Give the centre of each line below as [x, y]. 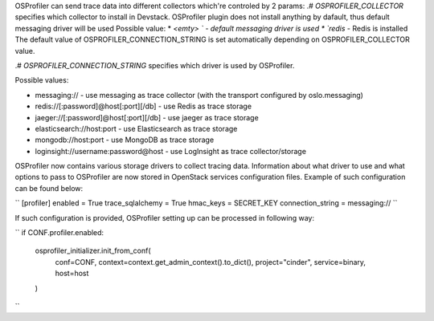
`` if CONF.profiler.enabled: [59, 233]
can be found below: [49, 188]
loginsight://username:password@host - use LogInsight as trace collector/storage [171, 151]
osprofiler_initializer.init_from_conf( [93, 251]
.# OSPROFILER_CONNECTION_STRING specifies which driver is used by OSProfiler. [155, 65]
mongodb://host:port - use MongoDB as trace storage [125, 140]
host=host [72, 274]
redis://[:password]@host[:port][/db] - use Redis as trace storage [143, 106]
